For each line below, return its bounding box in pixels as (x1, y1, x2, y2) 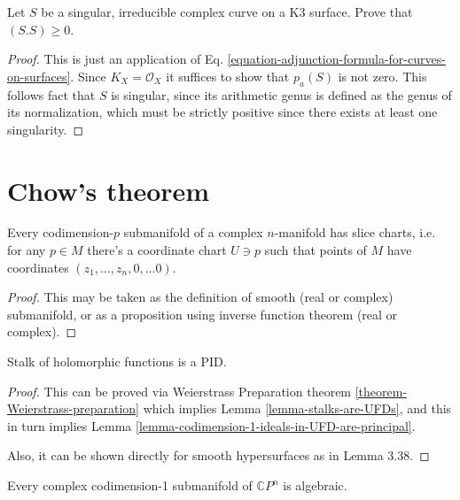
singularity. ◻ (7, 119, 84, 138)
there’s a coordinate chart (87, 241, 227, 259)
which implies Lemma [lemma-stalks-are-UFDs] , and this (143, 399, 452, 418)
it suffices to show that (166, 66, 290, 85)
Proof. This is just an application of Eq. (7, 50, 223, 68)
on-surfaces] (7, 66, 71, 85)
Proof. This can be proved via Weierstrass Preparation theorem (7, 381, 352, 400)
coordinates (7, 258, 69, 276)
